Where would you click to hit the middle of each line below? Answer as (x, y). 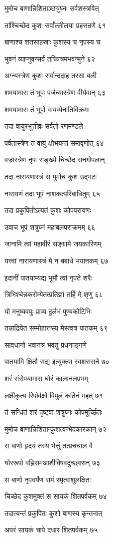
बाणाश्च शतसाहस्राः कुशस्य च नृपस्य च (53, 42)
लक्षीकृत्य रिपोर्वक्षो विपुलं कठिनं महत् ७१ (54, 395)
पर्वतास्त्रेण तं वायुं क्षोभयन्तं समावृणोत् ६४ (54, 143)
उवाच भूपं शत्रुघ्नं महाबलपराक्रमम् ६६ (50, 227)
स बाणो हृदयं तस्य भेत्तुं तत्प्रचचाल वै (49, 446)
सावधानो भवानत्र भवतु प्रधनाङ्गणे (46, 344)
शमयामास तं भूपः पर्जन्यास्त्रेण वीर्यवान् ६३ (55, 92)
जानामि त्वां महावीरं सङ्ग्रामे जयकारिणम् (53, 244)
